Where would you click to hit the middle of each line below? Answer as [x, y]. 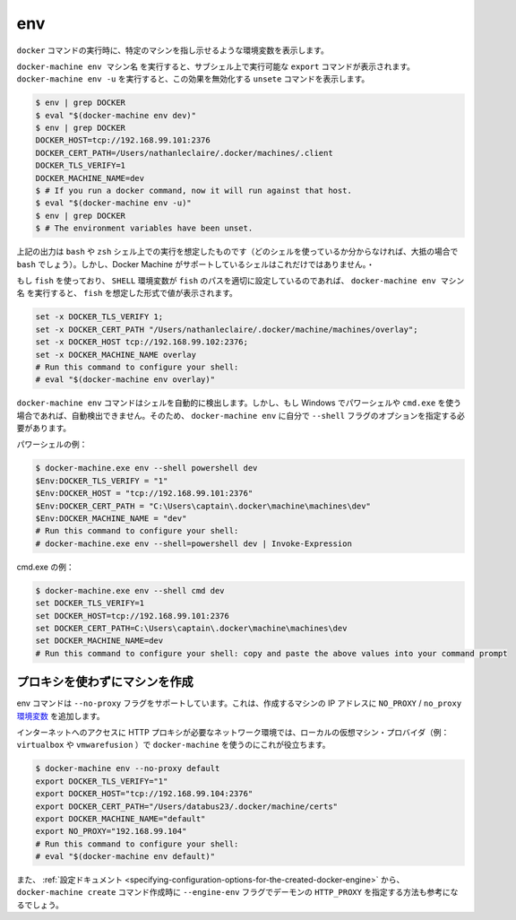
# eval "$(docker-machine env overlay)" [125, 380]
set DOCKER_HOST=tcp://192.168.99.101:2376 [133, 616]
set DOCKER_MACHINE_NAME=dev [99, 641]
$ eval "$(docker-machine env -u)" [113, 203]
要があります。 [44, 428]
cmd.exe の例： [46, 567]
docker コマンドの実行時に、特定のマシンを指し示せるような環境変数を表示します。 [172, 50]
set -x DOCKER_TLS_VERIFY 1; [99, 317]
